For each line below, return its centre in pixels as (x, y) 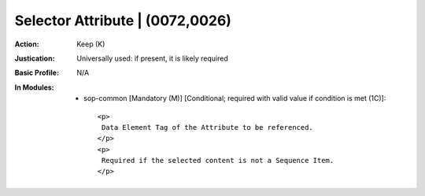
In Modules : (34, 87)
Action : (27, 44)
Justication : (35, 58)
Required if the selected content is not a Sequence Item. (218, 161)
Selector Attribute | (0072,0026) (123, 20)
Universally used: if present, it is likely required (152, 58)
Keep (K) (91, 44)
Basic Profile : (37, 73)
